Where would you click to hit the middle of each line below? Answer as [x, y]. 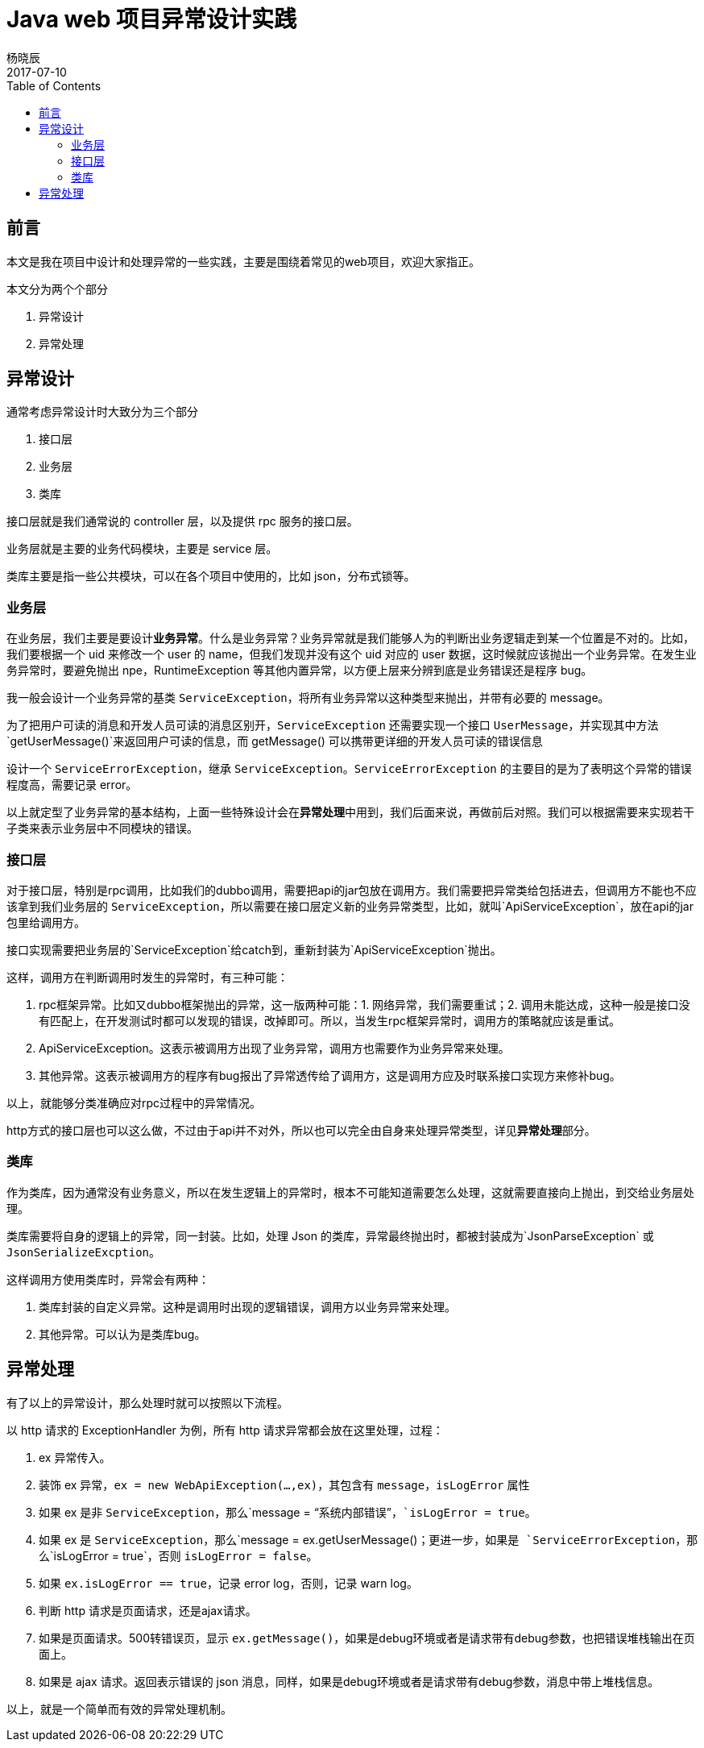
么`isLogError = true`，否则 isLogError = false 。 [178, 1555]
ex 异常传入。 [75, 1457]
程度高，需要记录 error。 [72, 785]
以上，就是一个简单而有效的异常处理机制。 [119, 1709]
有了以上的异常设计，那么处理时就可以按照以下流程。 [147, 1402]
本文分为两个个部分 [57, 289]
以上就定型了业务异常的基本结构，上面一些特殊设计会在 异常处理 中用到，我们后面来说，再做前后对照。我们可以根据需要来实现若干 [350, 812]
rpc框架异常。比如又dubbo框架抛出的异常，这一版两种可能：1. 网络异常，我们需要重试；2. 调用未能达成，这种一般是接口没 [364, 1004]
